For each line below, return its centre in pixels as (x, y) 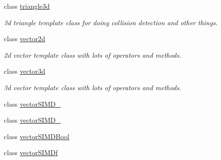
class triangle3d (27, 6)
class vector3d (25, 71)
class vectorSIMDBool (37, 136)
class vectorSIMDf (31, 152)
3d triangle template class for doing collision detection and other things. (111, 22)
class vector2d (25, 39)
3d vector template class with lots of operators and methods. (93, 87)
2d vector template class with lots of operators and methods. (93, 55)
